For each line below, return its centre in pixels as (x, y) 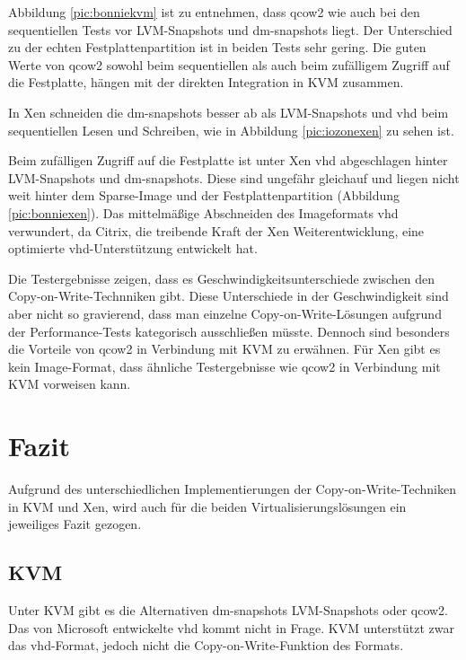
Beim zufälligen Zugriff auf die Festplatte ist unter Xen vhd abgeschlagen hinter (228, 160)
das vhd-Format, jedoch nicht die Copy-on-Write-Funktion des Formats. (206, 645)
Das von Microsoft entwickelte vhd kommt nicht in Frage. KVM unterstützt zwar (231, 627)
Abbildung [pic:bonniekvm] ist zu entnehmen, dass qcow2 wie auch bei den (214, 12)
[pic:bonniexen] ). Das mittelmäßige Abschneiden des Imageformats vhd (203, 212)
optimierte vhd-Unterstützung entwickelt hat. (133, 248)
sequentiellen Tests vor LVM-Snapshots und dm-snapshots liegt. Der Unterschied (230, 29)
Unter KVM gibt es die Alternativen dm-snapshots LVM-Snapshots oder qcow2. (228, 609)
